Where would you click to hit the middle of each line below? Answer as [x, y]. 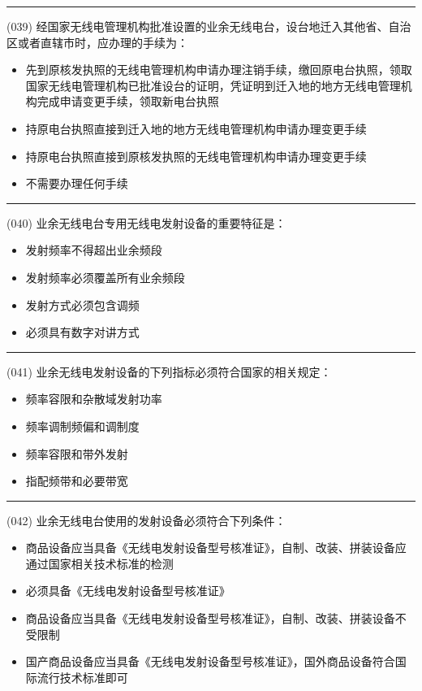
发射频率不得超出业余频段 [94, 250]
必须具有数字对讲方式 [82, 332]
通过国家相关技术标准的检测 [99, 563]
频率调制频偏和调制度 [82, 426]
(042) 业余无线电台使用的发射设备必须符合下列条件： [146, 520]
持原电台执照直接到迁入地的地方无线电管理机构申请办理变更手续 [196, 128]
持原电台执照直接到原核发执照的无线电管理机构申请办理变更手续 [196, 156]
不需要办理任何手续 [77, 183]
